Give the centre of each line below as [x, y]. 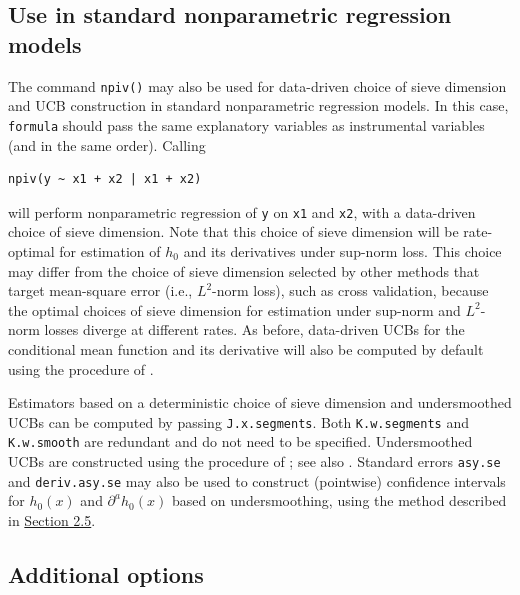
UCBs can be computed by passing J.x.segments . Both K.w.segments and [238, 421]
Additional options [106, 573]
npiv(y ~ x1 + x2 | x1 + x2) [105, 179]
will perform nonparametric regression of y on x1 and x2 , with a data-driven [242, 211]
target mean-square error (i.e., [100, 290]
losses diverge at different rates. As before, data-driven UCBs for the [254, 329]
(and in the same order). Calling [107, 144]
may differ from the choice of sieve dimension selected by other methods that [244, 270]
